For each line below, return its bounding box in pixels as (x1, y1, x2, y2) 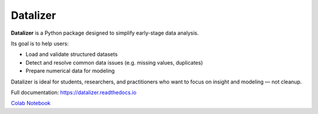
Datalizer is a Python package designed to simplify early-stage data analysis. (11, 29, 199, 36)
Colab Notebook (11, 100, 51, 107)
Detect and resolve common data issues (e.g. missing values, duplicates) (25, 59, 203, 66)
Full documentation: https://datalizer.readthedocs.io (11, 89, 137, 96)
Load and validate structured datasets (25, 51, 118, 58)
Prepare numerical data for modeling (25, 68, 115, 75)
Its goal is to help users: (11, 40, 69, 47)
